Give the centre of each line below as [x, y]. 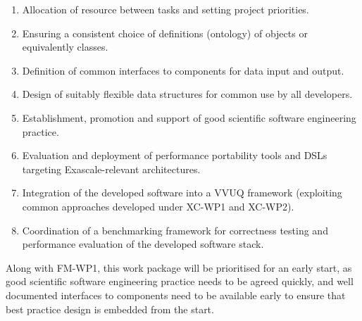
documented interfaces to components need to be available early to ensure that [176, 295]
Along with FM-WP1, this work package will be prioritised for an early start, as [179, 267]
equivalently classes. [65, 47]
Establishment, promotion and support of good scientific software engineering [189, 117]
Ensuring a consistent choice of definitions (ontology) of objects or [165, 33]
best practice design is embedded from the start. [110, 309]
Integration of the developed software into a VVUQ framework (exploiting [182, 193]
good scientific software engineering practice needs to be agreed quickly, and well [180, 281]
